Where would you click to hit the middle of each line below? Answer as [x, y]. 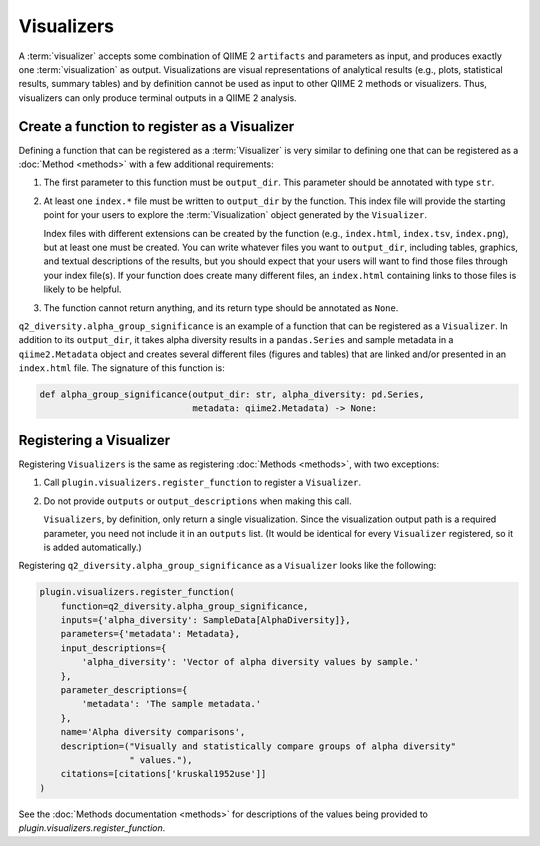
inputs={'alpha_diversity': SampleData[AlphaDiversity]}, [205, 620]
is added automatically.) [92, 547]
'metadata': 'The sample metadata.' [171, 704]
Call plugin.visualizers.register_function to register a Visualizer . [202, 482]
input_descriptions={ [113, 648]
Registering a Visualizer [94, 440]
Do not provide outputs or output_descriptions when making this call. [197, 501]
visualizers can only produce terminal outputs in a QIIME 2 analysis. [157, 97]
